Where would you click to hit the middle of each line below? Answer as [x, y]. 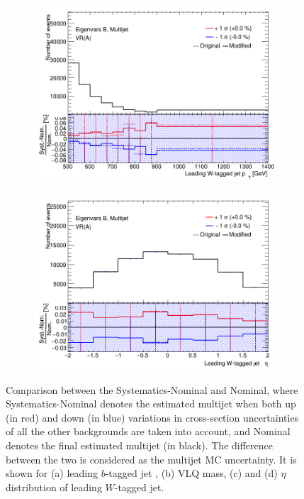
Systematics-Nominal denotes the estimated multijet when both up [151, 404]
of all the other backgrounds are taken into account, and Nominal [148, 431]
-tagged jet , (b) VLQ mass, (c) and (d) [191, 473]
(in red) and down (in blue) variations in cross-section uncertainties [152, 417]
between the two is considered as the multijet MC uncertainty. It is [151, 459]
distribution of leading [54, 487]
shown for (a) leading [52, 473]
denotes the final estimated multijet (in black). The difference [140, 445]
